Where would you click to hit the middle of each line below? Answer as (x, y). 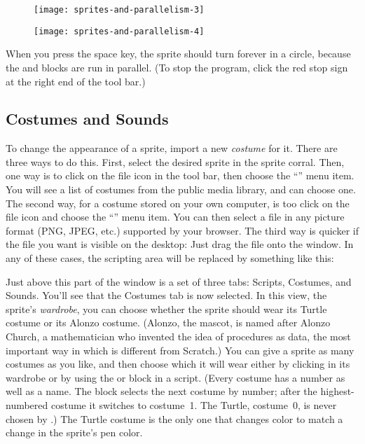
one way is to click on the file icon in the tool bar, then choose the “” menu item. (180, 175)
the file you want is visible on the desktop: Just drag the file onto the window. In (180, 244)
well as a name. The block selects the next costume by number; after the (161, 391)
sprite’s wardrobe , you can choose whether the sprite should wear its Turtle (166, 308)
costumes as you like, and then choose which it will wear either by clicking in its (178, 364)
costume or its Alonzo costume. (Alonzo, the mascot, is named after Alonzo (168, 322)
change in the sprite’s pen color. (74, 432)
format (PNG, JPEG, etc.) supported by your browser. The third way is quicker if (182, 230)
